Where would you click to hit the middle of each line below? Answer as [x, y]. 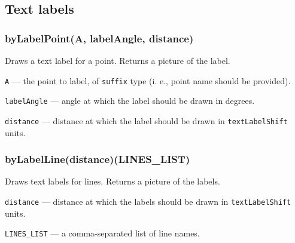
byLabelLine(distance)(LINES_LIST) [98, 159]
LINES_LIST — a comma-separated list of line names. [102, 233]
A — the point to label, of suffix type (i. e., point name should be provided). [148, 80]
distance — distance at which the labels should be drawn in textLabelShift [148, 201]
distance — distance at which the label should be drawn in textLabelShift [146, 120]
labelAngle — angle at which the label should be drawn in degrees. [130, 101]
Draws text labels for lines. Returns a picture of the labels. [112, 181]
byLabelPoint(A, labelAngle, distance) [99, 38]
